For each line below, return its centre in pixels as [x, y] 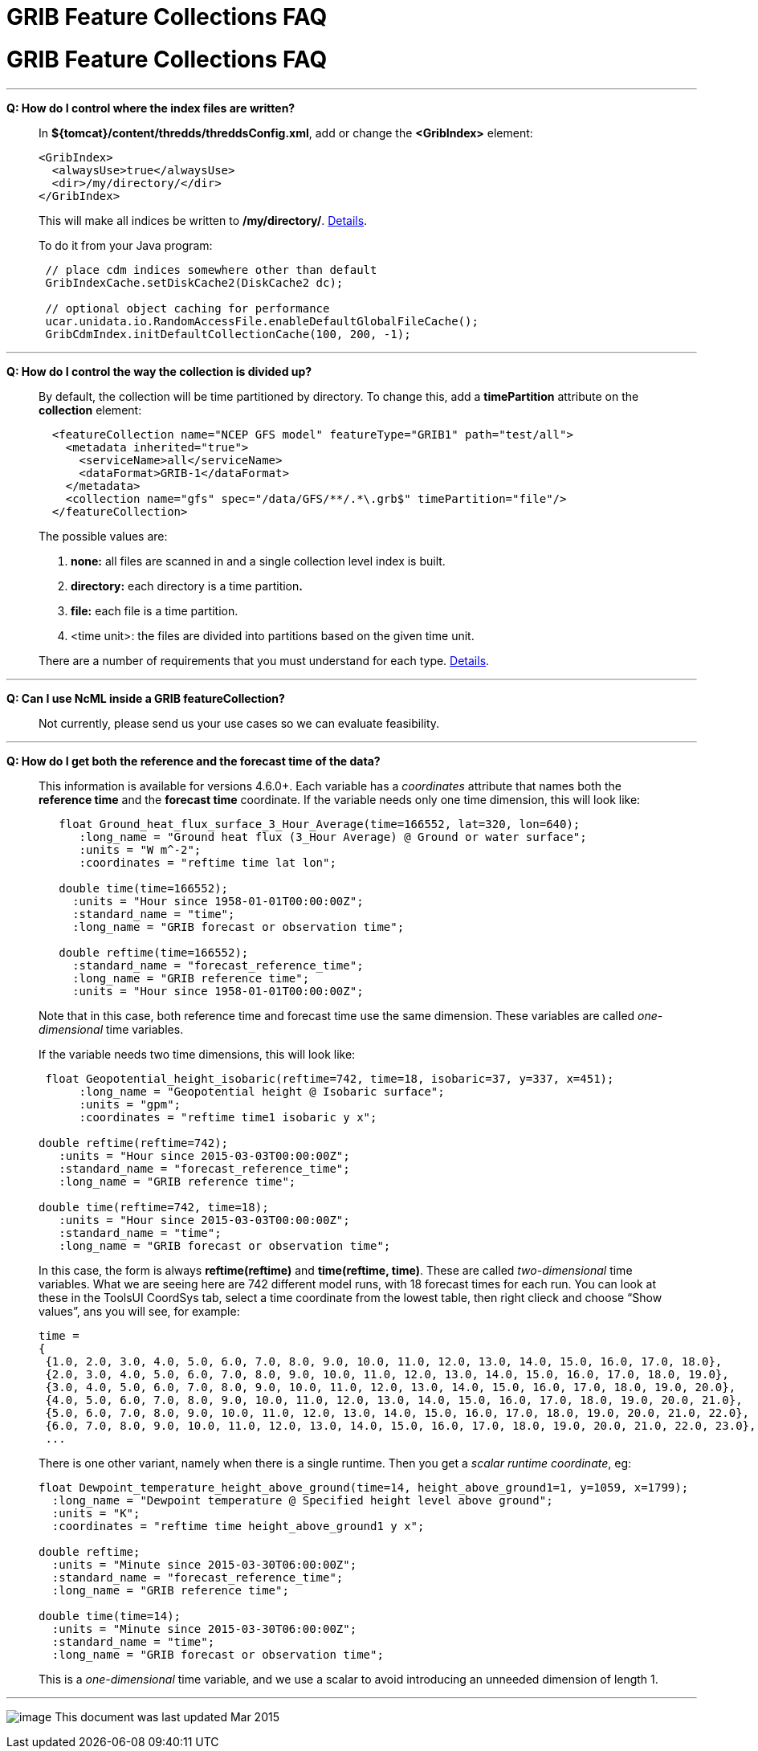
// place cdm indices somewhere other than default [211, 269]
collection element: [90, 410]
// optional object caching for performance [187, 308]
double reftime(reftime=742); [134, 1143]
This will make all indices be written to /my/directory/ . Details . [203, 220]
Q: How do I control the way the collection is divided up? [159, 371]
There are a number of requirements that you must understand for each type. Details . [264, 660]
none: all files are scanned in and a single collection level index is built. [258, 561]
